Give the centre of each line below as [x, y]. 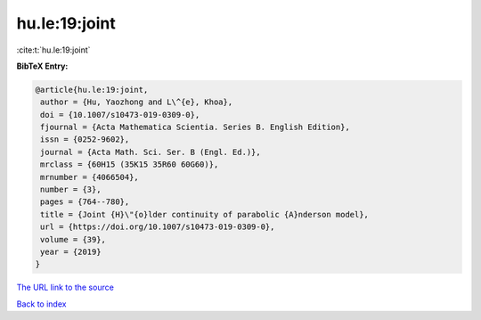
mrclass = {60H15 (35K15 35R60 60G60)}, [130, 164]
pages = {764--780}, [85, 202]
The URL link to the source [65, 287]
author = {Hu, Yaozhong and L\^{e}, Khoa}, [137, 102]
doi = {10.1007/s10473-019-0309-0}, [120, 115]
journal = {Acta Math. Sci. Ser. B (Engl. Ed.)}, [151, 152]
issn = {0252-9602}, [85, 139]
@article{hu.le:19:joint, [92, 90]
